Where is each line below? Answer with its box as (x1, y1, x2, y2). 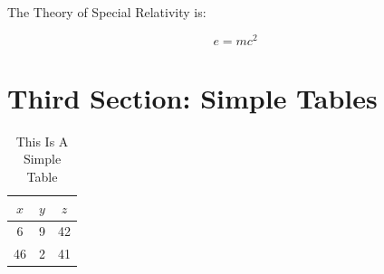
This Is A (15, 131, 69, 150)
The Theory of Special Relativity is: (7, 3, 206, 21)
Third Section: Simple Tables (7, 79, 378, 116)
